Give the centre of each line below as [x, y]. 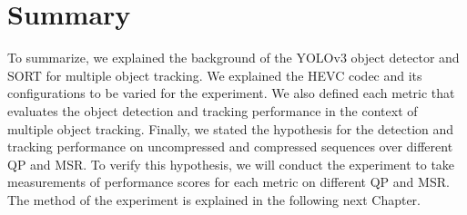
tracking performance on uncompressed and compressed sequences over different [230, 147]
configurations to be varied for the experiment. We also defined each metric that [231, 93]
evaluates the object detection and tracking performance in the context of [213, 110]
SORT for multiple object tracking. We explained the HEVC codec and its [215, 75]
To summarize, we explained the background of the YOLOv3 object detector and [233, 58]
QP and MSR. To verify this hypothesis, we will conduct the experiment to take [231, 164]
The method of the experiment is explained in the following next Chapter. [214, 199]
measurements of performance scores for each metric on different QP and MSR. [228, 182]
